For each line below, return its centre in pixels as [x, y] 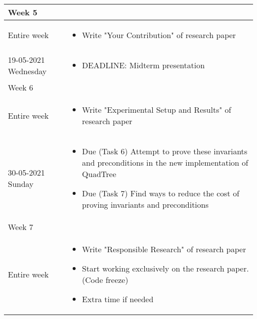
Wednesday [27, 71]
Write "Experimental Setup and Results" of [157, 110]
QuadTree [99, 174]
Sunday [21, 183]
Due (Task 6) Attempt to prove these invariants [165, 151]
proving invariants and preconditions [145, 205]
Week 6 [21, 87]
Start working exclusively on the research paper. [166, 268]
